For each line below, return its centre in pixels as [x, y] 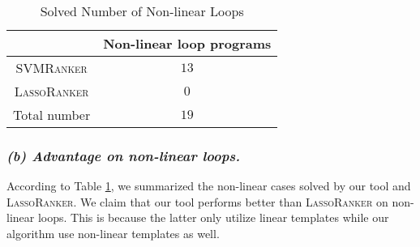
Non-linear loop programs [187, 43]
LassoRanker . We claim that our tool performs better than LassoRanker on [197, 201]
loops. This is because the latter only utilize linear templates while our [213, 217]
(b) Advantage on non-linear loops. [124, 155]
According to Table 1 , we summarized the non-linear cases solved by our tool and [209, 186]
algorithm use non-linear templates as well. [113, 233]
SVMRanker [51, 68]
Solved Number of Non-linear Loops [142, 11]
